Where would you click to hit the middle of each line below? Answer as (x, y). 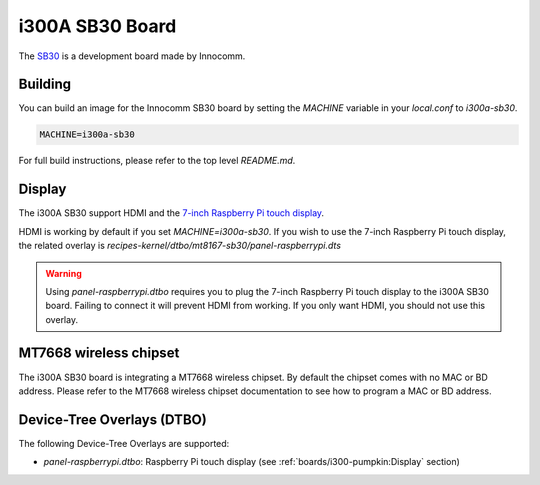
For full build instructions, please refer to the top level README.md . (157, 161)
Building (45, 84)
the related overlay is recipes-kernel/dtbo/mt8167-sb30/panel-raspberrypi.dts (180, 246)
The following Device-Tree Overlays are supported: (124, 443)
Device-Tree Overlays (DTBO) (112, 419)
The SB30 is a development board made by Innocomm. (132, 56)
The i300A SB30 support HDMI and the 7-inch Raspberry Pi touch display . (171, 213)
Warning (63, 273)
